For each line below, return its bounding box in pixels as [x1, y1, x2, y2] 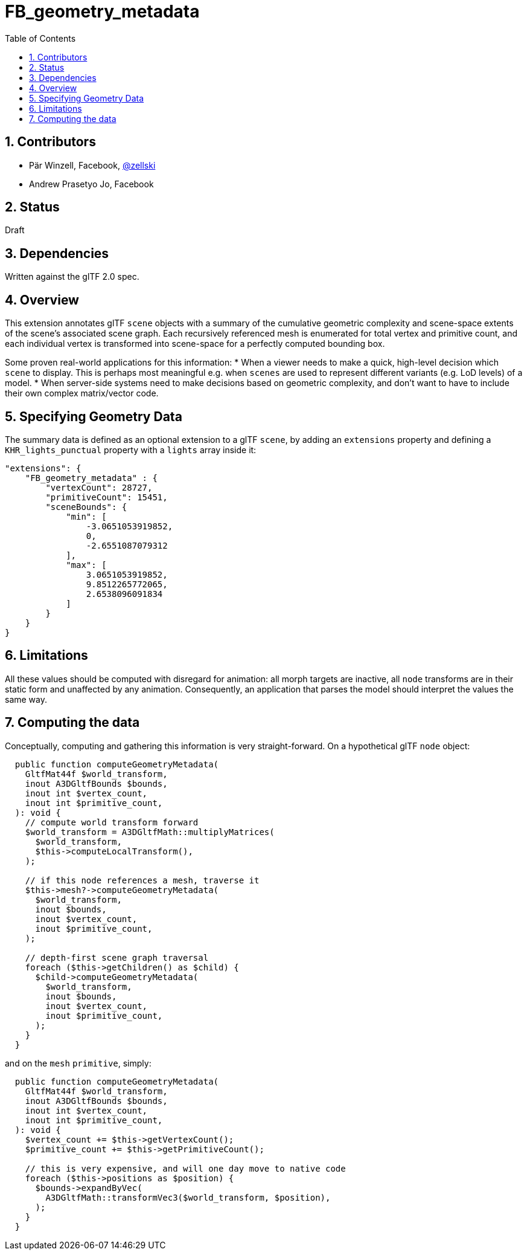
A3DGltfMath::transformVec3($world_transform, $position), [45, 1192, 331, 1202]
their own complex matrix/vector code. [5, 388, 159, 399]
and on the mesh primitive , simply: [5, 1057, 152, 1068]
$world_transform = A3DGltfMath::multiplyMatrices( [25, 827, 275, 837]
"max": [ [66, 560, 107, 570]
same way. [5, 694, 48, 705]
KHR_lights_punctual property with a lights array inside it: [5, 444, 257, 455]
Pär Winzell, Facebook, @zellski [29, 160, 156, 170]
